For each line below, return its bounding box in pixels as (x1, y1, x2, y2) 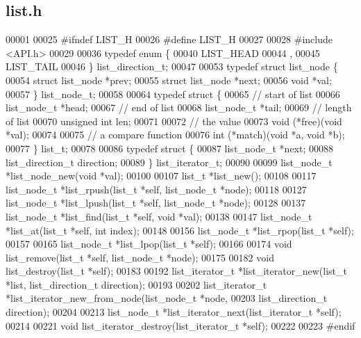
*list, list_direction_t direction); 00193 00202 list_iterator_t (6, 277, 267, 291)
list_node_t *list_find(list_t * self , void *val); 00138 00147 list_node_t (6, 209, 312, 223)
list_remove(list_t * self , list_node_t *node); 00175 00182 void (6, 250, 274, 264)
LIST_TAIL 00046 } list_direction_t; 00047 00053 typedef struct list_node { (6, 59, 338, 74)
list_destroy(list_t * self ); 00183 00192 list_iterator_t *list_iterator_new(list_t (6, 264, 347, 278)
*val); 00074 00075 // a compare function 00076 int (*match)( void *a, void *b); (6, 127, 345, 142)
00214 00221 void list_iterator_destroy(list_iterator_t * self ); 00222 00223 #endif (6, 318, 355, 332)
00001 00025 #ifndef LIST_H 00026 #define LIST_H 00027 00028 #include (6, 32, 333, 47)
